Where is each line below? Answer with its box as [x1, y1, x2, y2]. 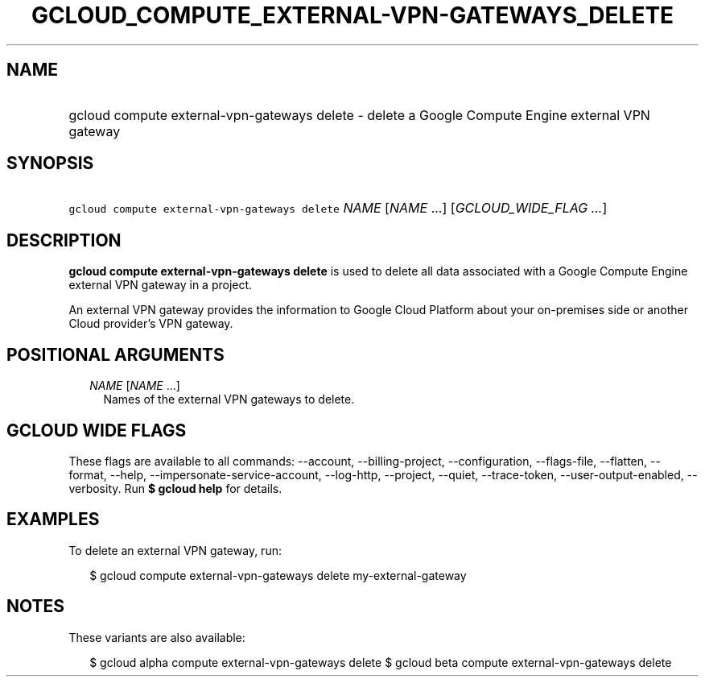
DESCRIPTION [6, 230, 122, 250]
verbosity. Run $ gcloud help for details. [68, 481, 282, 495]
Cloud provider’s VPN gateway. [68, 317, 233, 331]
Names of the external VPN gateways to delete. [103, 392, 355, 407]
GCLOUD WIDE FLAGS [6, 420, 187, 441]
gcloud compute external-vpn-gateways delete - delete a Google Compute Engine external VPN [68, 106, 650, 123]
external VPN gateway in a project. [68, 278, 253, 292]
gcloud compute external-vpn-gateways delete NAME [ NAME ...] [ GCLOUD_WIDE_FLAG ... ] [68, 200, 608, 217]
